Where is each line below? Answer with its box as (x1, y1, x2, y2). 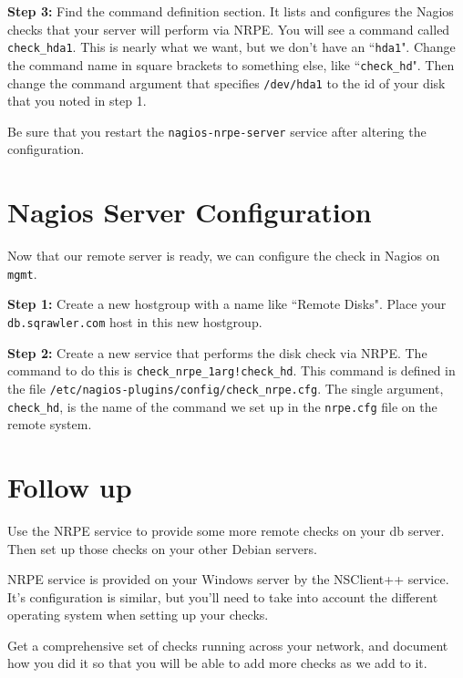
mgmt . (7, 263, 37, 282)
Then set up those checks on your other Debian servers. (7, 539, 317, 558)
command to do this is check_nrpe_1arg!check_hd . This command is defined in (7, 361, 456, 380)
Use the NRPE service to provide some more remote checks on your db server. (7, 520, 445, 539)
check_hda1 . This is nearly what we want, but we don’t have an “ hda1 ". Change (7, 37, 456, 56)
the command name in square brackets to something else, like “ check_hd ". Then (7, 55, 455, 74)
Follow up (7, 467, 132, 505)
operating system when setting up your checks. (7, 605, 269, 624)
